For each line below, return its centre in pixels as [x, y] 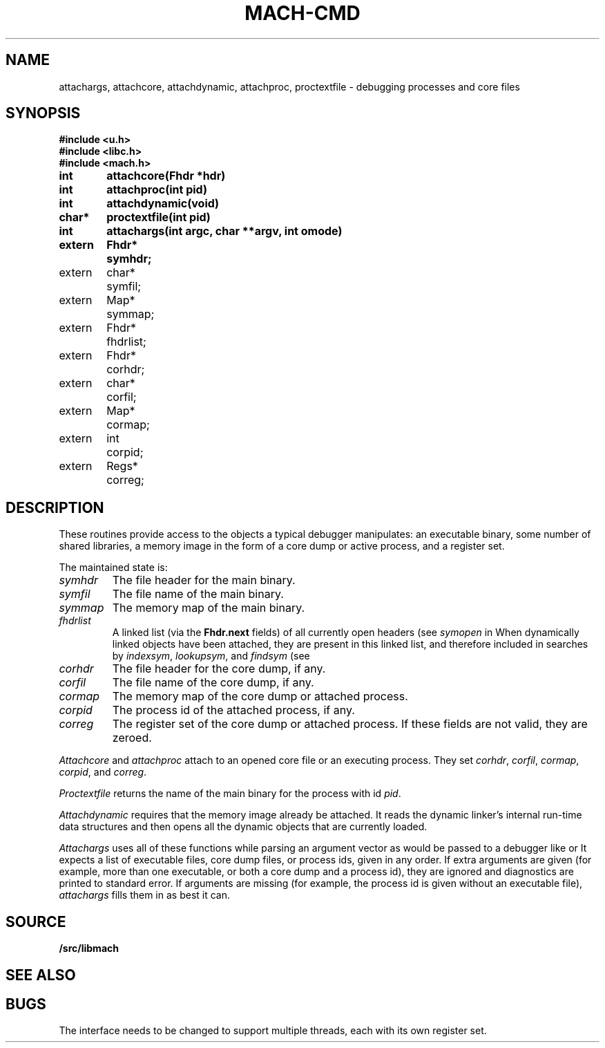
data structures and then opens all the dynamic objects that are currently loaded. [243, 827]
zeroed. [132, 738]
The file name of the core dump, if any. [213, 683]
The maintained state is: [113, 568]
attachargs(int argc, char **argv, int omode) [224, 231]
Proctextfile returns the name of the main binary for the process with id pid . [230, 794]
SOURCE [36, 921]
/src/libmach [89, 948]
